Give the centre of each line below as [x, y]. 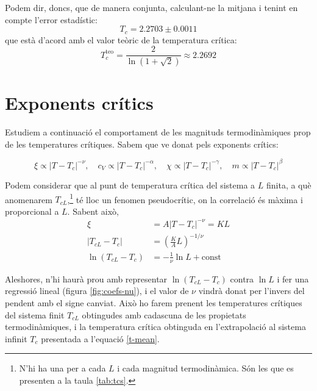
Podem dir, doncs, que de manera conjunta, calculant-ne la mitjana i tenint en [151, 7]
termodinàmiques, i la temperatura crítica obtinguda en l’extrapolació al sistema [155, 327]
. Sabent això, [93, 211]
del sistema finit [35, 314]
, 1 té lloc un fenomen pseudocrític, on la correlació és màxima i [185, 198]
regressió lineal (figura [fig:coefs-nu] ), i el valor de [97, 291]
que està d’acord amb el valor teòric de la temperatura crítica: [121, 39]
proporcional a [32, 211]
